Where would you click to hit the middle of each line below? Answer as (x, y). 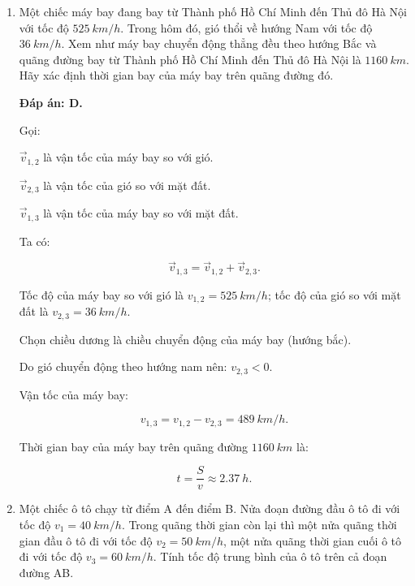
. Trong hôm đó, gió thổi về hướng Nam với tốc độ (246, 27)
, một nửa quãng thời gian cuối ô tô (313, 540)
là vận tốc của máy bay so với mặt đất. (141, 213)
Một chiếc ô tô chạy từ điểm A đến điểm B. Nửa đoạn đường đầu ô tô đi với (210, 508)
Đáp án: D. (51, 102)
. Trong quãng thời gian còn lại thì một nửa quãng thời (259, 525)
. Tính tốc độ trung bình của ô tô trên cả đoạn (270, 556)
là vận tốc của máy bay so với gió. (128, 157)
